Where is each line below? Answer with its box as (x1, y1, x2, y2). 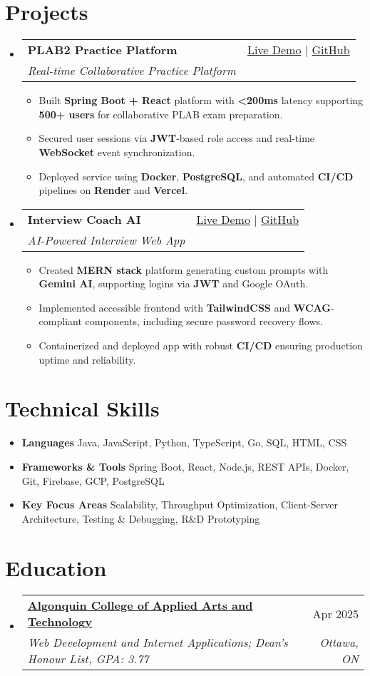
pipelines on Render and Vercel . (38, 183, 188, 198)
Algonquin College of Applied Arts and (27, 597, 253, 614)
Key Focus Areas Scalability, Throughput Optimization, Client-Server (21, 497, 338, 512)
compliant (38, 314, 82, 329)
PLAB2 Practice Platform (27, 41, 178, 58)
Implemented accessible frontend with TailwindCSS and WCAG (38, 299, 331, 314)
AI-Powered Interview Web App (27, 231, 185, 248)
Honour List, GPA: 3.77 (27, 650, 149, 667)
